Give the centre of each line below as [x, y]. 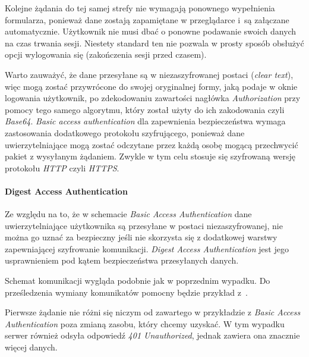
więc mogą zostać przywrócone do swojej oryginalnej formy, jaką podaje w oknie [151, 86]
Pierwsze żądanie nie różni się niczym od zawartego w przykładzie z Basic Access [153, 312]
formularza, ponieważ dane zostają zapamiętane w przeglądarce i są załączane [147, 19]
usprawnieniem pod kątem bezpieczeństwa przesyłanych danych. [122, 260]
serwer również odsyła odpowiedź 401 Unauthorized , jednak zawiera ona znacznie [152, 335]
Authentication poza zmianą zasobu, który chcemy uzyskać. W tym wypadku [145, 323]
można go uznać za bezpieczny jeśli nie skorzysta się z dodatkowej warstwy [141, 237]
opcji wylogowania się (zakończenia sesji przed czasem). [106, 54]
